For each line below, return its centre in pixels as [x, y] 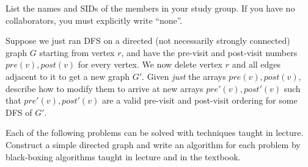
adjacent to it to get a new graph [68, 76]
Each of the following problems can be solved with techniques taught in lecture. [155, 133]
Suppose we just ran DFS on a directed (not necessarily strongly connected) [148, 41]
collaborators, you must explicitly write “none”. [94, 20]
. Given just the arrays [184, 76]
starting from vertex [77, 52]
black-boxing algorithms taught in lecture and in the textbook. [123, 156]
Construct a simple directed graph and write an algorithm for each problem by [153, 144]
